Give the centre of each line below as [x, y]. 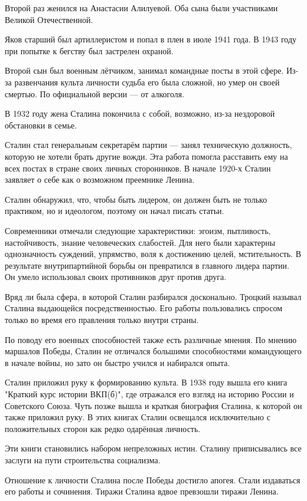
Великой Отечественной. [49, 19]
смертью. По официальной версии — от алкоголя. [95, 93]
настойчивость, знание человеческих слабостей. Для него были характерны [140, 242]
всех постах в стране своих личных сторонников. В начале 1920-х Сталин [138, 168]
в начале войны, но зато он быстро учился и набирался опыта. [117, 362]
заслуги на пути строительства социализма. [83, 460]
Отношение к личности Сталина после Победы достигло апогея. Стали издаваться [153, 479]
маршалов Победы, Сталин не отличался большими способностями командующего [153, 351]
